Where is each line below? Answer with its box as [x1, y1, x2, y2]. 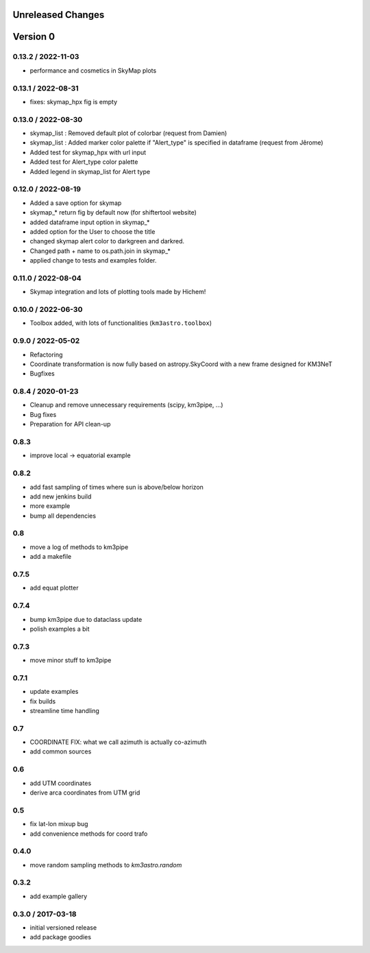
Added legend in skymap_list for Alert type [29, 167, 151, 176]
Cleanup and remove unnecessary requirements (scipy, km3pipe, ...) [29, 401, 223, 409]
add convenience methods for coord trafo [29, 830, 148, 838]
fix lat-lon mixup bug [29, 820, 88, 828]
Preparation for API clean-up [29, 420, 111, 429]
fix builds [29, 697, 56, 705]
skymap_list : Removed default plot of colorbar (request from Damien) [29, 129, 227, 137]
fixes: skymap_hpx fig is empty [29, 97, 118, 106]
